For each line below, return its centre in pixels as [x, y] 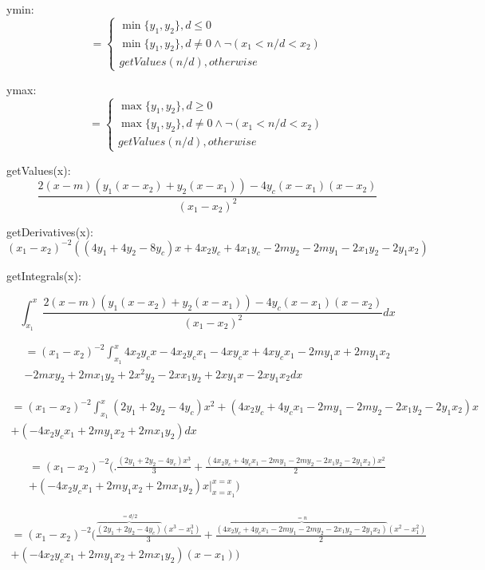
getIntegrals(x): [44, 275]
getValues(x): [39, 170]
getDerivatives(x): [50, 231]
